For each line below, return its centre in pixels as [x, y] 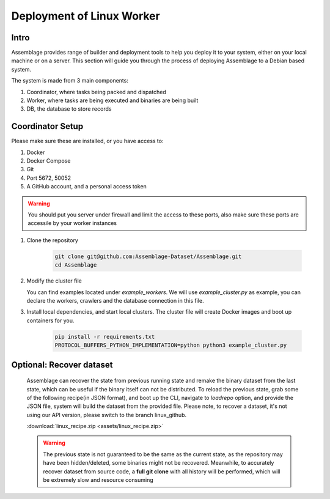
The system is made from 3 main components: [70, 81]
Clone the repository [53, 240]
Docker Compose [49, 161]
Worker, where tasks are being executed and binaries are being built [112, 100]
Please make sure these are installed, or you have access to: [87, 141]
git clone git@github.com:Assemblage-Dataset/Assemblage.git [148, 256]
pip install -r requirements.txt [105, 337]
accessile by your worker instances [72, 223]
